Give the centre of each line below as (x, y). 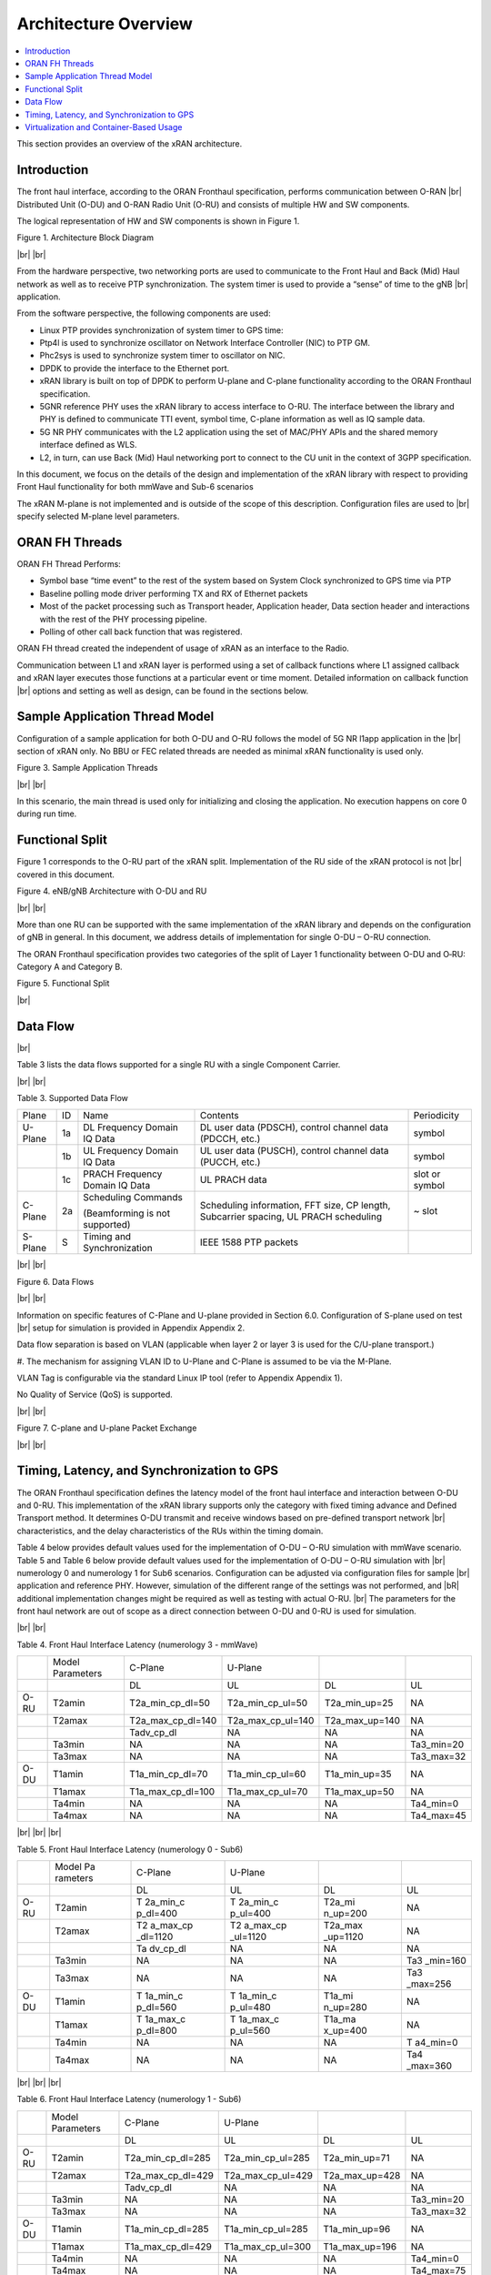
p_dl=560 (156, 2007)
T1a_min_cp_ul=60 (266, 1774)
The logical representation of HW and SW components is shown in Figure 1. (158, 221)
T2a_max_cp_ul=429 (269, 2175)
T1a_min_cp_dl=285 (166, 2229)
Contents (220, 1116)
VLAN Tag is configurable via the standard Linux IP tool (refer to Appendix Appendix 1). (180, 1378)
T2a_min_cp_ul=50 (267, 1704)
